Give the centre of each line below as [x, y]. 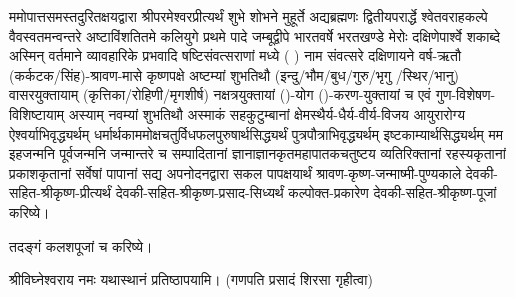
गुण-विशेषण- [465, 94]
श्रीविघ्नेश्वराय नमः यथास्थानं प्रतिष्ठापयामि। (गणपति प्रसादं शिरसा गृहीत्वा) [191, 279]
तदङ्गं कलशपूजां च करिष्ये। [81, 245]
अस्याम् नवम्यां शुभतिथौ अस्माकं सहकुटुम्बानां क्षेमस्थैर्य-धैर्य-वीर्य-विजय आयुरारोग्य [266, 113]
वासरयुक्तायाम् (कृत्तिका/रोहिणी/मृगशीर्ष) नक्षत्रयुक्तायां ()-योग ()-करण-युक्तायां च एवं [220, 94]
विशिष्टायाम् [37, 113]
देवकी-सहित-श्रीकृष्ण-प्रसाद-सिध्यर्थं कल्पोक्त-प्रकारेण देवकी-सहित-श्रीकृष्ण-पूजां [306, 192]
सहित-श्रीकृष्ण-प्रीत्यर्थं [60, 192]
